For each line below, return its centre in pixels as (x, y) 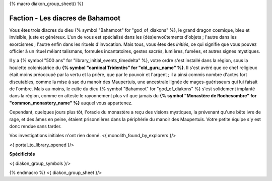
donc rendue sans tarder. (36, 126)
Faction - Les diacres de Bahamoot (65, 18)
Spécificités (22, 154)
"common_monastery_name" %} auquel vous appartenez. (71, 103)
